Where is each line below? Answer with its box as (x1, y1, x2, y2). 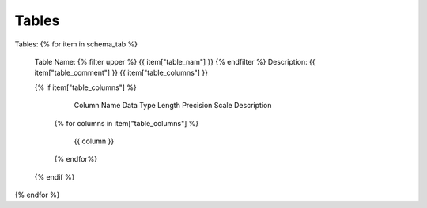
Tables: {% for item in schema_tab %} (14, 39, 138, 49)
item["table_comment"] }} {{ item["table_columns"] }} (34, 68, 209, 78)
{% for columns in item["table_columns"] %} (54, 118, 199, 128)
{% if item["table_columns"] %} (34, 83, 138, 92)
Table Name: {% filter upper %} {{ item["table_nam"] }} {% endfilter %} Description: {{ (34, 57, 316, 66)
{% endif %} (34, 172, 75, 181)
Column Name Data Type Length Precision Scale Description (74, 101, 272, 110)
